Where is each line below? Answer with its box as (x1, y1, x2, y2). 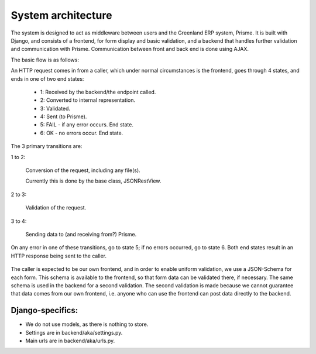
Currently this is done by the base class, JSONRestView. (25, 177, 162, 184)
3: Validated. (40, 105, 70, 112)
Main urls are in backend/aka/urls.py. (25, 337, 115, 344)
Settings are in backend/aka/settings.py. (25, 329, 123, 336)
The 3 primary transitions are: (11, 143, 83, 150)
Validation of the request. (25, 204, 87, 211)
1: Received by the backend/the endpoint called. (40, 88, 156, 95)
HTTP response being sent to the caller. (11, 252, 107, 259)
